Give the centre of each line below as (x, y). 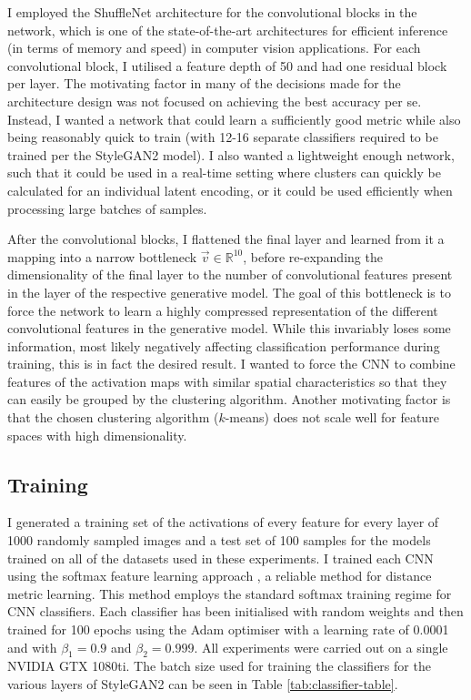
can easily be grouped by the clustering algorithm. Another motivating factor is (229, 399)
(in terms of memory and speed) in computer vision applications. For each (214, 48)
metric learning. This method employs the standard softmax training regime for (230, 593)
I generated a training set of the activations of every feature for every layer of (223, 522)
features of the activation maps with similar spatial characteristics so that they (227, 381)
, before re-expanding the (313, 256)
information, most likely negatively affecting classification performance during (224, 345)
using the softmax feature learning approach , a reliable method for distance (220, 576)
